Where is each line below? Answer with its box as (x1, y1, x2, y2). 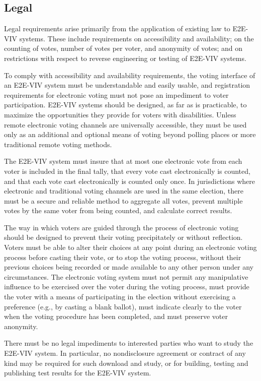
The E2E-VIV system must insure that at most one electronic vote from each (4, 156, 242, 166)
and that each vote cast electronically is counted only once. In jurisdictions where (4, 175, 255, 186)
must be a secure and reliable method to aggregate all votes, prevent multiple (4, 195, 243, 206)
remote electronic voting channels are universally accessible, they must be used (4, 119, 247, 130)
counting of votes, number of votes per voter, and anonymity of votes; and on (4, 43, 243, 53)
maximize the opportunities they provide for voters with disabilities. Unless (4, 109, 236, 119)
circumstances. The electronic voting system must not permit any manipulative (4, 271, 248, 282)
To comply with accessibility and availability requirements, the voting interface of (4, 70, 255, 80)
